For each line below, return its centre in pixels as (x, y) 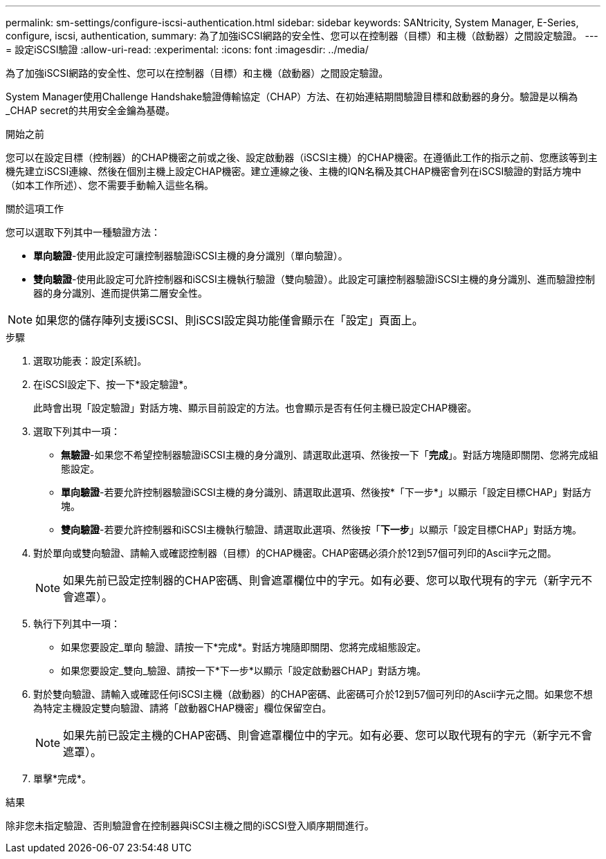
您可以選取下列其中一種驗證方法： (83, 232)
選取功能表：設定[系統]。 (90, 361)
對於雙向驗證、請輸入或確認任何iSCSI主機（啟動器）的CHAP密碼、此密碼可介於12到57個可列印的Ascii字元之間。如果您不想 (313, 694)
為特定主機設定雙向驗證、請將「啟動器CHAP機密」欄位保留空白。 (183, 708)
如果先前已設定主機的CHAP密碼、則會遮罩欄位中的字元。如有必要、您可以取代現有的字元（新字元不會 (328, 735)
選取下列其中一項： (77, 431)
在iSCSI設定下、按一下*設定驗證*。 (113, 384)
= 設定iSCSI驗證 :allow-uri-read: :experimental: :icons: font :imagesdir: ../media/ (187, 49)
